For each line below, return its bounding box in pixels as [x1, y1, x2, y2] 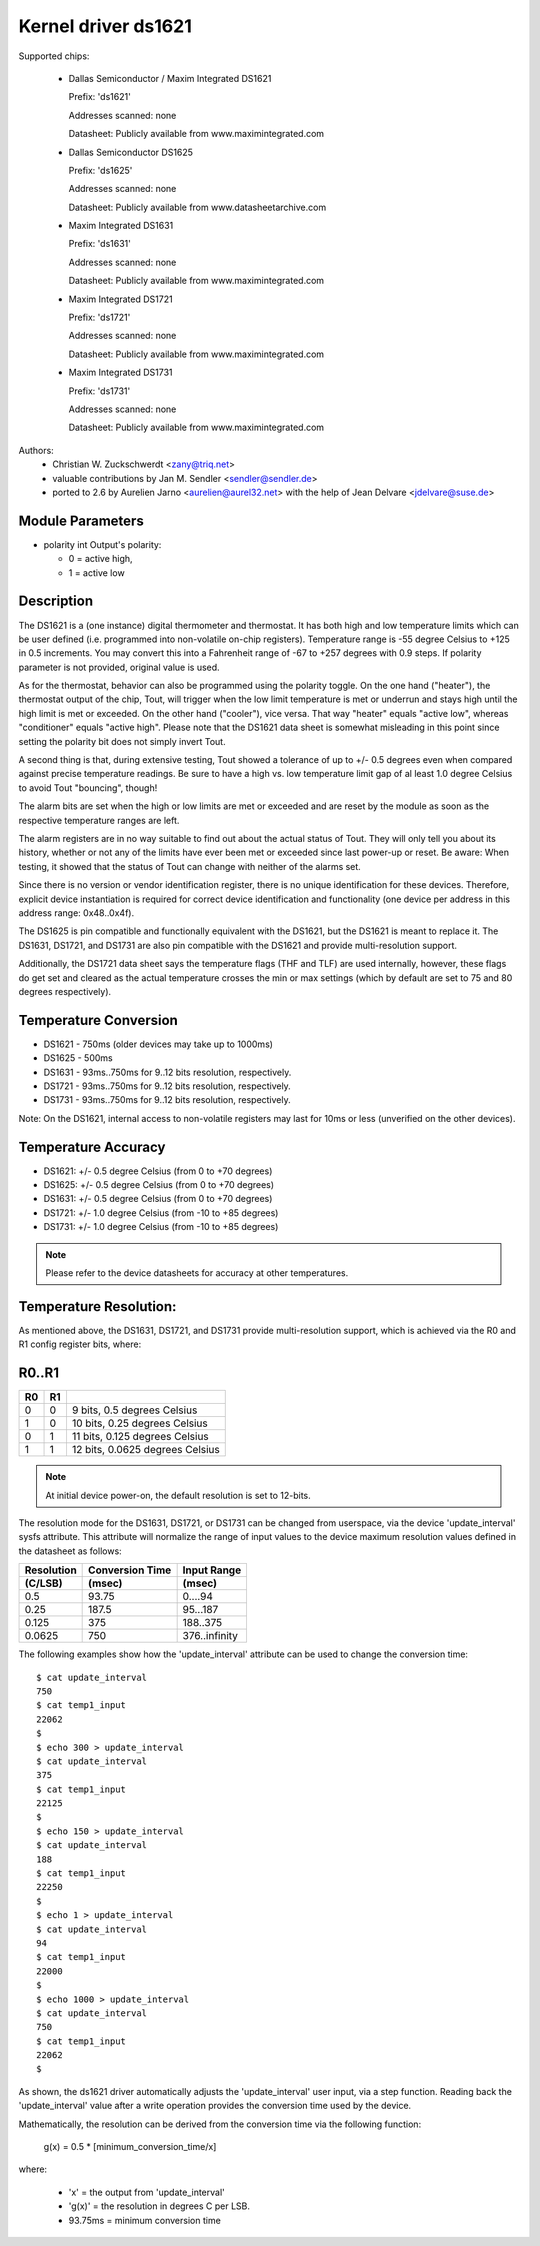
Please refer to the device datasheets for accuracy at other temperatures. [45, 1267, 349, 1279]
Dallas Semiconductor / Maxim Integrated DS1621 [68, 72, 272, 84]
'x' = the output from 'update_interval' [68, 2186, 225, 2198]
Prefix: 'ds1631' [68, 238, 132, 250]
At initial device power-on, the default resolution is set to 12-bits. [45, 1489, 312, 1501]
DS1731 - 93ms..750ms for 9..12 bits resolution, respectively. [43, 1094, 292, 1106]
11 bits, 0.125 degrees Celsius [71, 1430, 209, 1444]
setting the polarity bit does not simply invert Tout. [18, 735, 226, 747]
